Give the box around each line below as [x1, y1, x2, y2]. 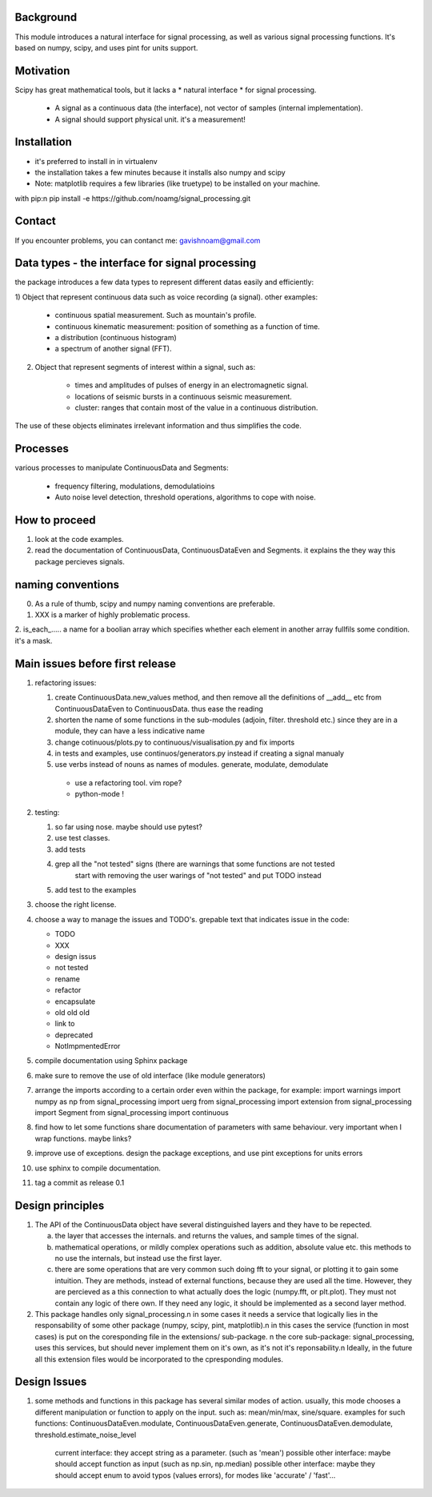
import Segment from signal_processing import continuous [34, 1108, 230, 1118]
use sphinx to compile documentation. [34, 1163, 162, 1173]
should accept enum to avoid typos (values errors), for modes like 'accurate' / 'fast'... [54, 1470, 336, 1480]
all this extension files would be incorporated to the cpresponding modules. [34, 1354, 284, 1364]
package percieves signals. [34, 556, 126, 566]
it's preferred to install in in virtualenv [34, 156, 158, 166]
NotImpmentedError [54, 1041, 121, 1051]
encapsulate [54, 997, 96, 1006]
